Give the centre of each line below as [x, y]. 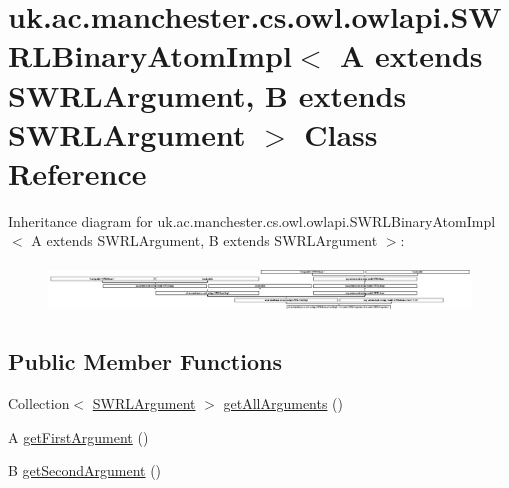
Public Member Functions [145, 361]
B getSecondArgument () [85, 470]
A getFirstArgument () [78, 436]
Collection [39, 403]
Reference [77, 172]
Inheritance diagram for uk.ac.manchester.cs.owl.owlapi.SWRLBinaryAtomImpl [252, 220]
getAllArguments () [283, 403]
